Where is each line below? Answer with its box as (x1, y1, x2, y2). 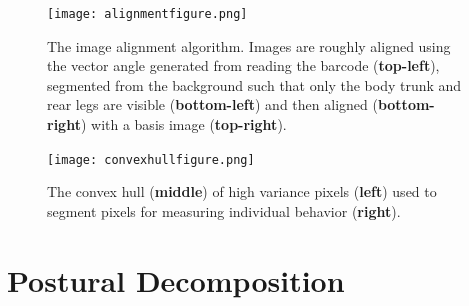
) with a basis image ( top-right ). (80, 114, 287, 135)
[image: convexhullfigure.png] (47, 152, 255, 167)
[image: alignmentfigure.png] (47, 7, 248, 21)
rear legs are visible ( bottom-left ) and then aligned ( (47, 94, 378, 115)
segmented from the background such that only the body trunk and (47, 74, 462, 95)
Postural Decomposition (7, 259, 345, 300)
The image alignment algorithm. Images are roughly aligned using (47, 35, 451, 56)
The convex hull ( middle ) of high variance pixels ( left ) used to (47, 181, 437, 202)
